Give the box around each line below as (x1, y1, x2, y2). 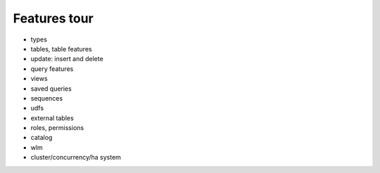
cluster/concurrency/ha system (30, 153, 121, 162)
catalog (30, 134, 53, 142)
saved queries (30, 84, 72, 93)
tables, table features (30, 44, 92, 53)
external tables (30, 113, 74, 122)
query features (30, 64, 74, 73)
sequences (30, 94, 63, 102)
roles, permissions (30, 124, 84, 132)
